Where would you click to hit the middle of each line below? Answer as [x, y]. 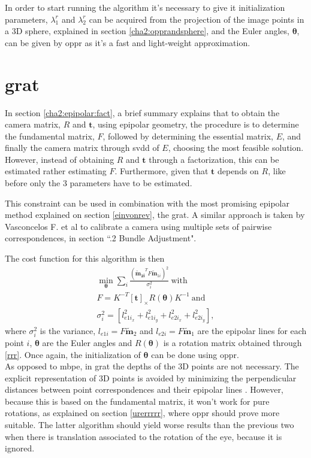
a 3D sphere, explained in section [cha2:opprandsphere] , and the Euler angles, [147, 31]
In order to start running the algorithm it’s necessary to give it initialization [145, 7]
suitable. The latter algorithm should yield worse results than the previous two [150, 425]
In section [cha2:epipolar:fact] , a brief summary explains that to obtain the [142, 112]
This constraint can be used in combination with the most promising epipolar [147, 203]
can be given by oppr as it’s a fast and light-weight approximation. [128, 42]
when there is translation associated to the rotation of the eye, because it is [144, 436]
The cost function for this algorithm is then [85, 258]
